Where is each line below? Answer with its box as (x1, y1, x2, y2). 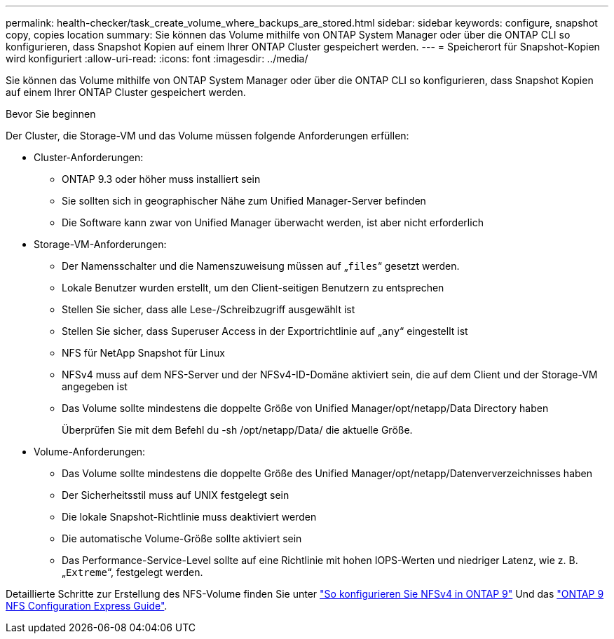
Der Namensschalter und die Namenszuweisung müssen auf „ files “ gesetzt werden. (62, 260, 460, 272)
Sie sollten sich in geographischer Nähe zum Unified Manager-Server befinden (62, 195, 426, 207)
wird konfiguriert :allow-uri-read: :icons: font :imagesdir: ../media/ (6, 53, 308, 64)
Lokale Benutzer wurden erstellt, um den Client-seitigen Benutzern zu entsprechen (62, 282, 444, 294)
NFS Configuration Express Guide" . (6, 600, 168, 612)
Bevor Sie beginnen (6, 108, 96, 120)
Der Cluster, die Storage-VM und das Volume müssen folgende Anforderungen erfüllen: (6, 130, 409, 142)
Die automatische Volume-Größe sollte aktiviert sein (62, 532, 302, 544)
